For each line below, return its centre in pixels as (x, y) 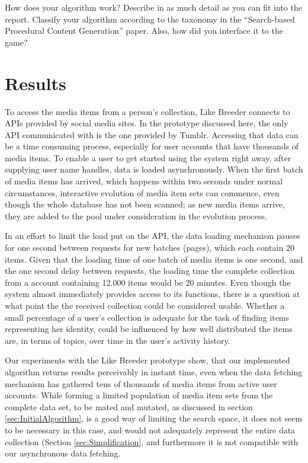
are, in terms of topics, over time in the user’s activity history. (118, 340)
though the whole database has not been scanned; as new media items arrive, (145, 204)
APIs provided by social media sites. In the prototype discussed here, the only (147, 123)
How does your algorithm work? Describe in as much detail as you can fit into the (153, 7)
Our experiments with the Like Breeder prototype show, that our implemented (147, 360)
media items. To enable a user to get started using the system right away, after (148, 157)
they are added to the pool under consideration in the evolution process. (136, 215)
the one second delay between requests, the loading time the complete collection (150, 271)
